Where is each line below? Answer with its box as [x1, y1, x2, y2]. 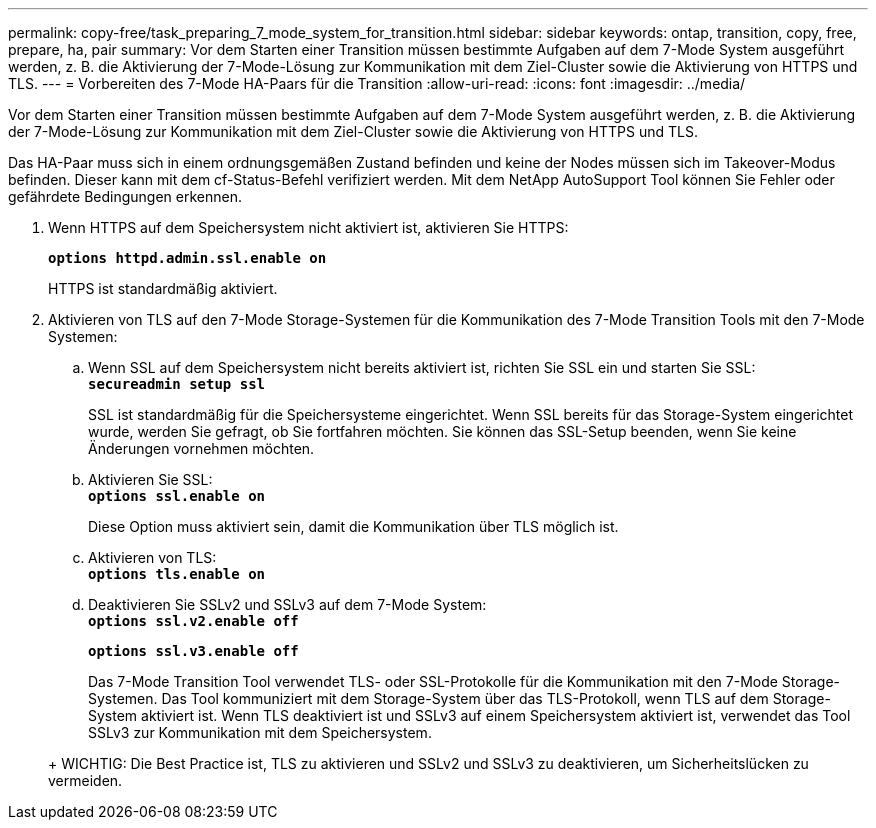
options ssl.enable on [88, 488, 266, 504]
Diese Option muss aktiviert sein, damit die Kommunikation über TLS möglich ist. [88, 518, 619, 535]
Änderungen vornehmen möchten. [88, 440, 315, 457]
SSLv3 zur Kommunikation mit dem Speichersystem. [88, 724, 432, 741]
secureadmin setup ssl [88, 376, 266, 392]
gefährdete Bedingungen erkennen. [8, 188, 243, 205]
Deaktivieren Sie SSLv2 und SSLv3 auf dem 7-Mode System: [88, 596, 487, 613]
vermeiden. [48, 772, 123, 789]
